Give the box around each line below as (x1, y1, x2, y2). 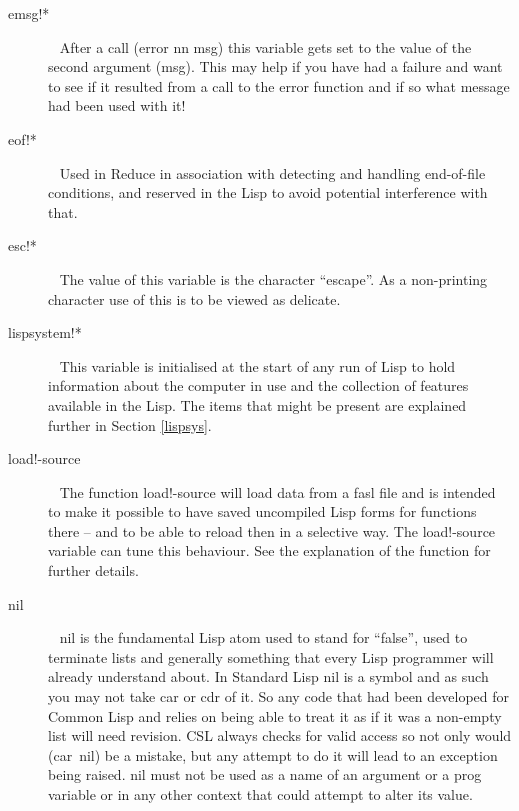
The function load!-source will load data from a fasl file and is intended (59, 481, 496, 502)
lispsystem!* (8, 322, 82, 343)
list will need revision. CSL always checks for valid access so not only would (48, 725, 512, 746)
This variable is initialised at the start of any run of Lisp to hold (59, 355, 456, 376)
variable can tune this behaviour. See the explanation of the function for (48, 540, 491, 561)
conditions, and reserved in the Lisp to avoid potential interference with (48, 182, 488, 203)
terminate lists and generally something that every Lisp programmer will (48, 646, 494, 667)
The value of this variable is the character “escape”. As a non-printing (59, 268, 488, 289)
